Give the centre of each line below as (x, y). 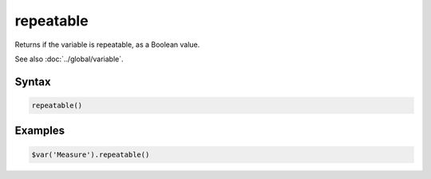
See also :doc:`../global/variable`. (69, 59)
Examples (40, 131)
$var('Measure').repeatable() (91, 154)
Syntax (33, 82)
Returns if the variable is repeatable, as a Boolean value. (107, 45)
